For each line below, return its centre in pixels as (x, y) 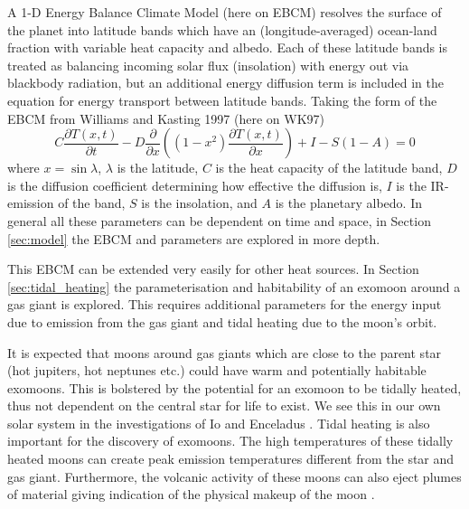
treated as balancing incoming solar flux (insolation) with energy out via (208, 65)
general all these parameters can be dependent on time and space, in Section (219, 220)
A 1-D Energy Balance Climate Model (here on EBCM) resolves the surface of (225, 12)
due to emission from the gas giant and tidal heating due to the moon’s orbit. (222, 321)
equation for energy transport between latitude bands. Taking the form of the (222, 100)
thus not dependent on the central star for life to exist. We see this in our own (224, 405)
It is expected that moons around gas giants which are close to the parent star (225, 352)
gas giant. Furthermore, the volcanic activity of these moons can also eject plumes (234, 476)
